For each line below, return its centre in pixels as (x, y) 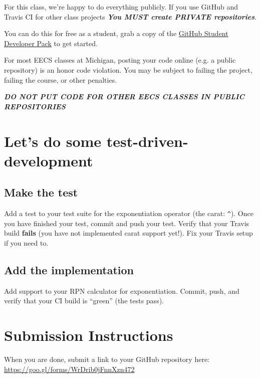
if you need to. (26, 242)
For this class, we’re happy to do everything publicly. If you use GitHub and (121, 7)
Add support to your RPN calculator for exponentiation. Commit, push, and (122, 291)
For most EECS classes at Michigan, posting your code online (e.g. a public (120, 60)
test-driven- (147, 141)
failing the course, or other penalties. (61, 79)
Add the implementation (69, 269)
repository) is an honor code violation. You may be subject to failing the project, (128, 69)
